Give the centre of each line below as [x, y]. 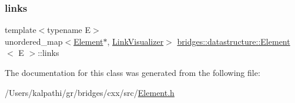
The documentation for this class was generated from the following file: [133, 72]
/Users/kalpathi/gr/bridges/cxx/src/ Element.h [90, 92]
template [21, 30]
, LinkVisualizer [135, 41]
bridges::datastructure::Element [234, 41]
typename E [69, 30]
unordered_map [34, 41]
